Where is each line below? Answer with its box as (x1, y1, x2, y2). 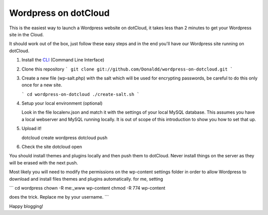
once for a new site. (21, 82, 62, 88)
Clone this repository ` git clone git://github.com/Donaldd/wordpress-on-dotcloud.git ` (21, 66, 233, 72)
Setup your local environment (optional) (21, 100, 103, 106)
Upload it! (21, 126, 42, 132)
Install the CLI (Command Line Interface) (21, 57, 105, 63)
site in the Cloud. (9, 31, 44, 37)
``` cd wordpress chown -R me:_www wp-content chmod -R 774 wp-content (9, 185, 166, 191)
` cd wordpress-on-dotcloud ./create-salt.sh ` (21, 91, 140, 97)
